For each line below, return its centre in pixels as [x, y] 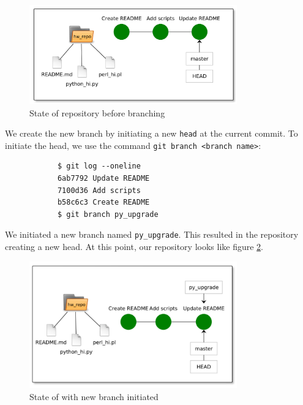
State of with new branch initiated [94, 396]
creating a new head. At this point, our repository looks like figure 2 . [134, 247]
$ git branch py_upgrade [108, 214]
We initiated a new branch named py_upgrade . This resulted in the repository [152, 234]
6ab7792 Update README [103, 179]
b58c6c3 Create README [103, 202]
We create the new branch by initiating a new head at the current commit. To [151, 133]
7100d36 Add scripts [99, 190]
